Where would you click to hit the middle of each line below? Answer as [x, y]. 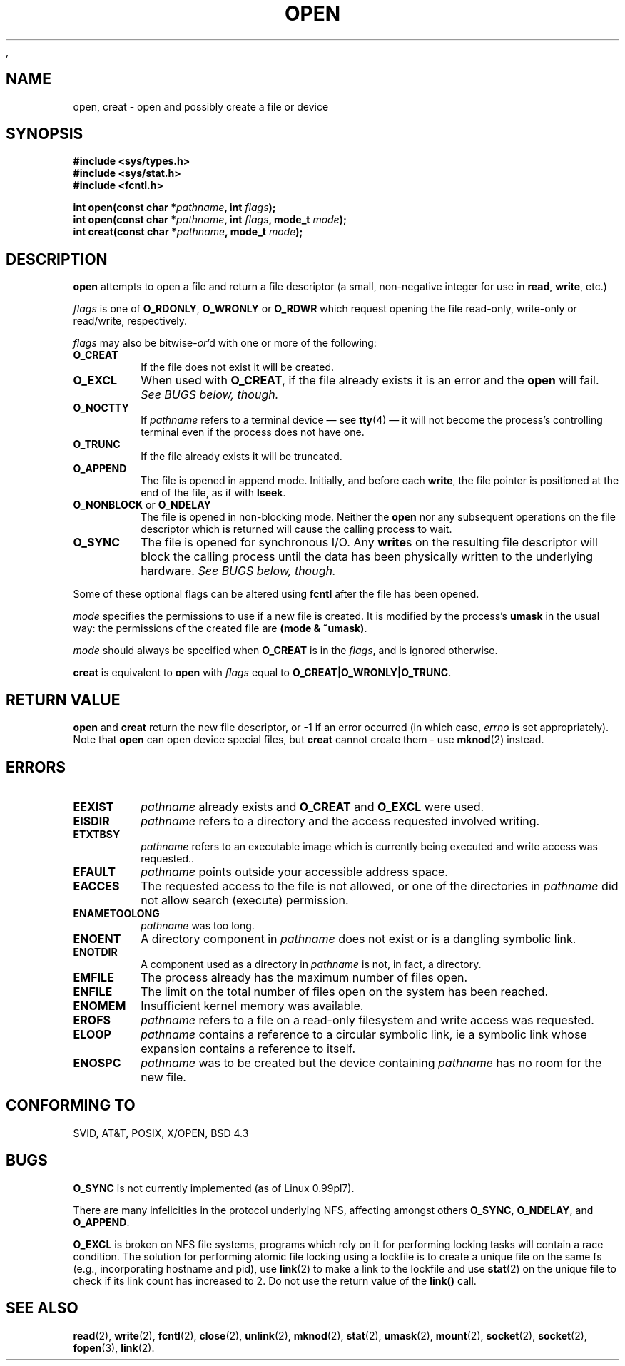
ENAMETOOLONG [116, 913]
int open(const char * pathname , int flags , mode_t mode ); [210, 220]
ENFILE [93, 991]
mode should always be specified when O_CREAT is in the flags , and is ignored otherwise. [285, 651]
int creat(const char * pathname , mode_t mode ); [188, 232]
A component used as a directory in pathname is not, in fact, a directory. [311, 964]
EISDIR [91, 821]
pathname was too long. [198, 925]
